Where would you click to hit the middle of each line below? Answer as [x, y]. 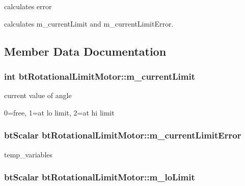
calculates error [28, 6]
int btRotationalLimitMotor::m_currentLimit [100, 76]
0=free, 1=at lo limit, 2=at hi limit [59, 112]
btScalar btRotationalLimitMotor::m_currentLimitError [123, 135]
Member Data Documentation [85, 51]
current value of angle [38, 95]
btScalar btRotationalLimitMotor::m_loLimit [100, 177]
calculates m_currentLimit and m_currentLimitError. [89, 23]
